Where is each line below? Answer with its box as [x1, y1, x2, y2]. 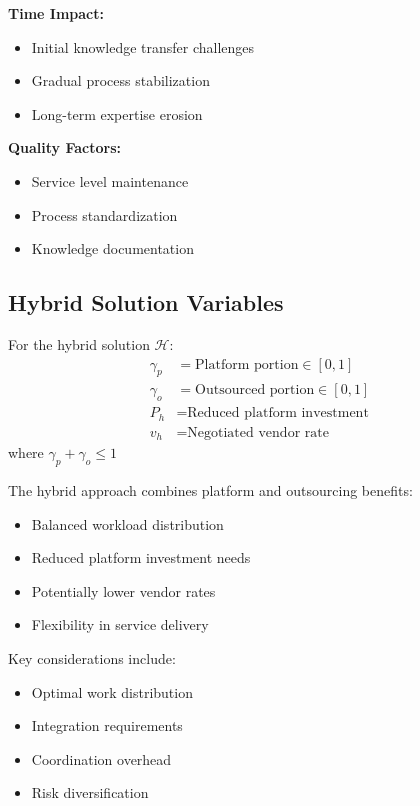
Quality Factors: [8, 137, 122, 158]
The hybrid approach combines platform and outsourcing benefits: [8, 479, 413, 500]
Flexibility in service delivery [31, 614, 209, 635]
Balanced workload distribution [31, 513, 224, 534]
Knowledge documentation [31, 238, 194, 259]
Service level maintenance [31, 170, 189, 191]
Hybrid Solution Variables [8, 287, 284, 318]
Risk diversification [31, 782, 149, 803]
